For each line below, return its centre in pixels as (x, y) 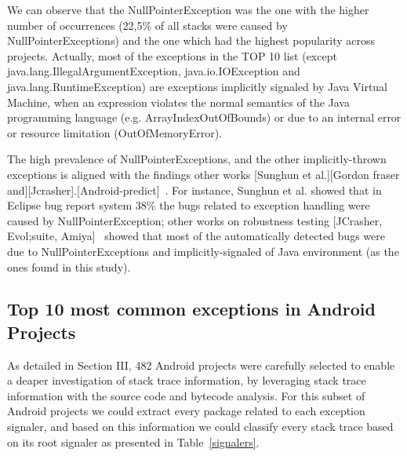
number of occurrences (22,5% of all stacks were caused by (147, 25)
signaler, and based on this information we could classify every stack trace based (200, 427)
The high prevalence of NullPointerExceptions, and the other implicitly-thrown (197, 159)
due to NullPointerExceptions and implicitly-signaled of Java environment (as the (203, 251)
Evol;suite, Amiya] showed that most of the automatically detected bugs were (196, 236)
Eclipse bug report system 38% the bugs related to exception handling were (189, 205)
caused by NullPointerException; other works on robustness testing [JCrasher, (195, 220)
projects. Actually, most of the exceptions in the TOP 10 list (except (172, 55)
